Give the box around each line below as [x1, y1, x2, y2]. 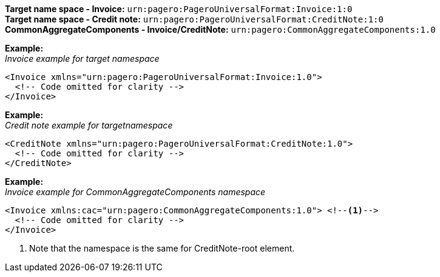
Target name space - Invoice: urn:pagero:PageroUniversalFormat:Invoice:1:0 [5, 4, 353, 14]
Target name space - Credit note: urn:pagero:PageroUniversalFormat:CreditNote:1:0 [5, 14, 384, 24]
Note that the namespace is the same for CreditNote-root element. [29, 243, 295, 253]
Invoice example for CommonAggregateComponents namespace [5, 187, 266, 197]
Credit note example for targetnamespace [5, 120, 173, 130]
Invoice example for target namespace [5, 53, 160, 64]
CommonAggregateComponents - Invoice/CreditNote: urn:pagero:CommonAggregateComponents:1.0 [5, 24, 436, 35]
